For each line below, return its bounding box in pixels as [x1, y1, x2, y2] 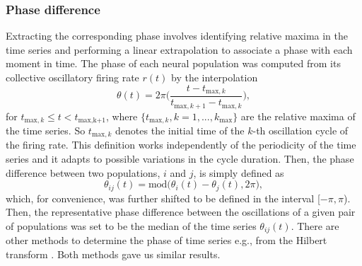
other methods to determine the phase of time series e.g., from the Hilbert [6, 233, 327, 248]
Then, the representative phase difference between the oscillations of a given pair [6, 204, 356, 219]
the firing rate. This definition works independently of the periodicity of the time [6, 137, 356, 152]
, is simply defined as [193, 165, 284, 180]
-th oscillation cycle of [252, 122, 349, 137]
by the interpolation [170, 70, 258, 84]
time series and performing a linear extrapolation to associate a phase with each [6, 42, 353, 57]
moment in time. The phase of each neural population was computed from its [6, 56, 341, 71]
